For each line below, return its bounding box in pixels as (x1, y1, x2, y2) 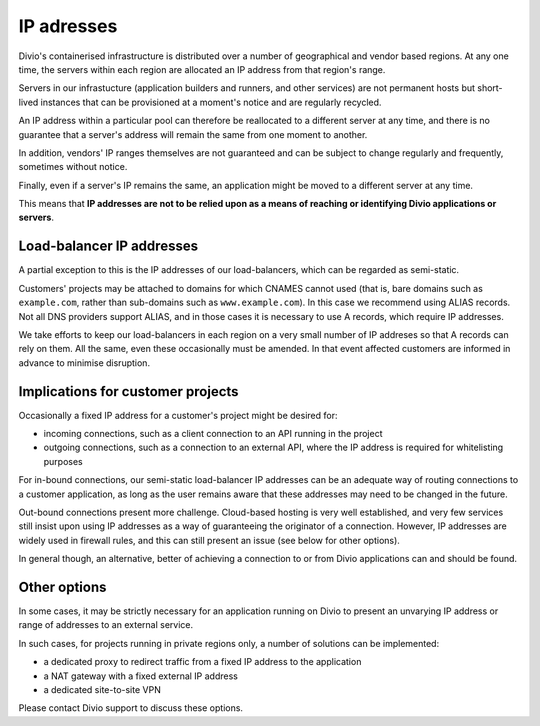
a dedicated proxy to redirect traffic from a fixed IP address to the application (43, 656, 362, 668)
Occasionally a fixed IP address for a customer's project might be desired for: (18, 409, 338, 421)
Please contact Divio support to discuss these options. (18, 702, 244, 714)
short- (476, 82, 504, 94)
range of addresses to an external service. (18, 619, 194, 631)
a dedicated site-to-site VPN (43, 683, 162, 695)
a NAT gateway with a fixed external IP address (43, 670, 239, 682)
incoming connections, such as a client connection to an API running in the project (43, 428, 383, 439)
